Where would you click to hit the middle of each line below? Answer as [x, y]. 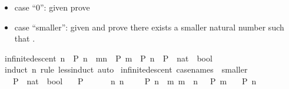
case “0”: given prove [52, 7]
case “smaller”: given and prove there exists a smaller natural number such [149, 27]
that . [25, 38]
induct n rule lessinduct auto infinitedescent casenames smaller [126, 69]
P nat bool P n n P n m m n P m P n [134, 81]
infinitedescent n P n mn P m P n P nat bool [108, 58]
